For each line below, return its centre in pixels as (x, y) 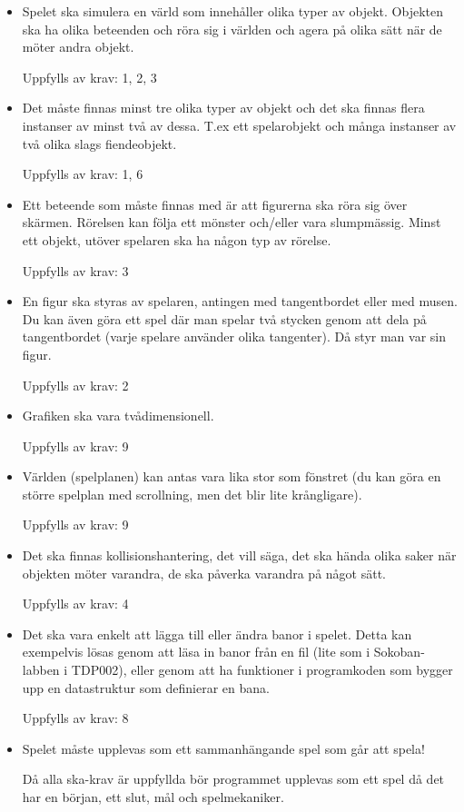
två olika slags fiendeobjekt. (99, 143)
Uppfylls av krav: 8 (75, 718)
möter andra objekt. (78, 47)
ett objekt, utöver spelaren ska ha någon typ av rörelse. (177, 239)
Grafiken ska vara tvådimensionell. (118, 416)
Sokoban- (399, 652)
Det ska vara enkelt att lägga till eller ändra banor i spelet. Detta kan (217, 634)
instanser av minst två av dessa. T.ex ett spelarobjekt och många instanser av (239, 125)
